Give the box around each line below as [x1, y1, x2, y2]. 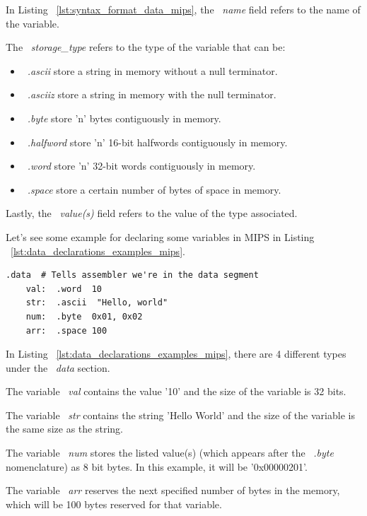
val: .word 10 [25, 283, 103, 294]
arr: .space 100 [25, 325, 107, 336]
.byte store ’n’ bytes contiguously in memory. [27, 110, 221, 125]
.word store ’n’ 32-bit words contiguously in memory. [27, 158, 256, 173]
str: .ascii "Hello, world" [25, 298, 168, 308]
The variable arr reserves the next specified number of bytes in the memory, [6, 483, 340, 498]
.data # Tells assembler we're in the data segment [6, 270, 259, 281]
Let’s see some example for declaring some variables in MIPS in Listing [6, 229, 315, 244]
